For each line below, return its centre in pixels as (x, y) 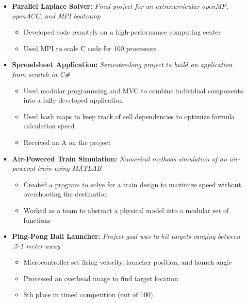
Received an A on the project (67, 142)
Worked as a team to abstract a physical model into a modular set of (126, 210)
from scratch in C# (41, 74)
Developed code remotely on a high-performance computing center (122, 32)
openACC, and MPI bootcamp (56, 15)
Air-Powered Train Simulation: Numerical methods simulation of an (119, 158)
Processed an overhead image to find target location (101, 278)
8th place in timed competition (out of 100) (88, 294)
